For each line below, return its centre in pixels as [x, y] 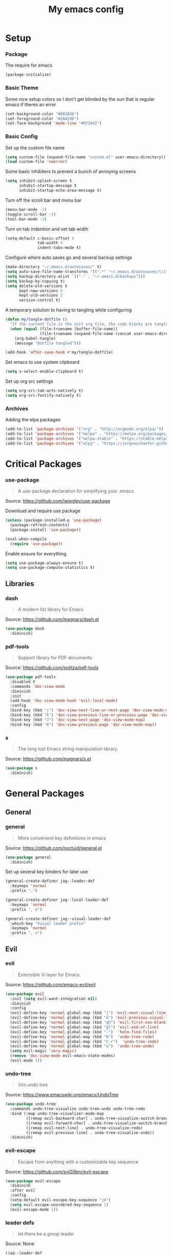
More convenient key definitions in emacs [62, 838]
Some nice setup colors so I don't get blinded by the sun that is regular [80, 99]
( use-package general [28, 857]
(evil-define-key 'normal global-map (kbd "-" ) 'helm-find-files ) [83, 1032]
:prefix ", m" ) [26, 910]
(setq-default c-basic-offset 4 [40, 238]
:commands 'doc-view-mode [38, 686]
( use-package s [21, 768]
